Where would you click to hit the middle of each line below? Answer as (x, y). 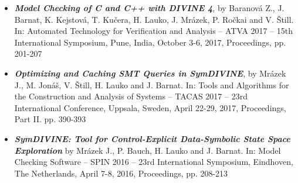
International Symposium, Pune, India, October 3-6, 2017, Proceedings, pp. (150, 42)
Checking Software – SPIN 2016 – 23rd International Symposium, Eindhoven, (154, 162)
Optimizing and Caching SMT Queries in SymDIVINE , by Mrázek (150, 73)
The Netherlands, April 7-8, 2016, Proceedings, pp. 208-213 (121, 173)
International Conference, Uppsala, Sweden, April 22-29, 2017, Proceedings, (150, 107)
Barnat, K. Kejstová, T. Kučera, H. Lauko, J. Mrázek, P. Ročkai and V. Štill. (154, 19)
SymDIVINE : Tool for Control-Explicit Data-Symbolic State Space (152, 138)
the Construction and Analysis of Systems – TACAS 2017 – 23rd (131, 96)
